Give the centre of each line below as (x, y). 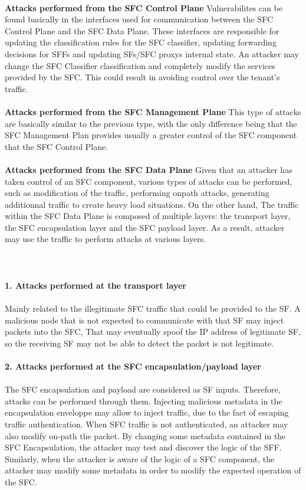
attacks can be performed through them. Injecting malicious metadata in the (144, 401)
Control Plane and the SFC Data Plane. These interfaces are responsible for (142, 30)
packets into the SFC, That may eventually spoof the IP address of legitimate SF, (153, 331)
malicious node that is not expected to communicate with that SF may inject (144, 320)
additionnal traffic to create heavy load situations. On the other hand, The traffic (152, 204)
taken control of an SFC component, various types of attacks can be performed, (149, 181)
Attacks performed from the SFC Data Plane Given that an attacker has (149, 169)
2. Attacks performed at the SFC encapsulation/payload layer (133, 366)
